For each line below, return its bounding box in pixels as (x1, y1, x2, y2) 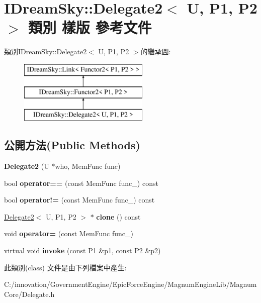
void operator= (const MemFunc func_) (4, 228, 133, 239)
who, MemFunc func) (55, 161, 121, 171)
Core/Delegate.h (4, 288, 55, 299)
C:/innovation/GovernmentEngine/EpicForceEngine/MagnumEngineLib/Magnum (4, 279, 257, 289)
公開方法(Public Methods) (4, 137, 140, 153)
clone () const (96, 211, 141, 222)
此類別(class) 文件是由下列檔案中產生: (4, 262, 127, 272)
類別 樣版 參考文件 (28, 17, 152, 38)
